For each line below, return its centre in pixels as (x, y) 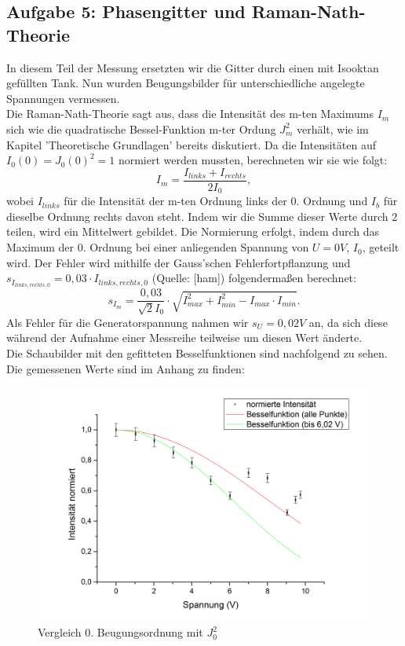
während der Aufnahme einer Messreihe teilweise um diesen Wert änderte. (184, 338)
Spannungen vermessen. (63, 98)
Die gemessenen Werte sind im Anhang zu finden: (126, 368)
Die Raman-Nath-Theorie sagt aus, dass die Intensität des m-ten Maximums (190, 114)
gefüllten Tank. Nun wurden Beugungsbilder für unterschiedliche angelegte (186, 83)
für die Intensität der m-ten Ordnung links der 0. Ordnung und (216, 201)
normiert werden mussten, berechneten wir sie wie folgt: (253, 160)
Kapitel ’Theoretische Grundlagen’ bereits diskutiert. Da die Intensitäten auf (191, 144)
